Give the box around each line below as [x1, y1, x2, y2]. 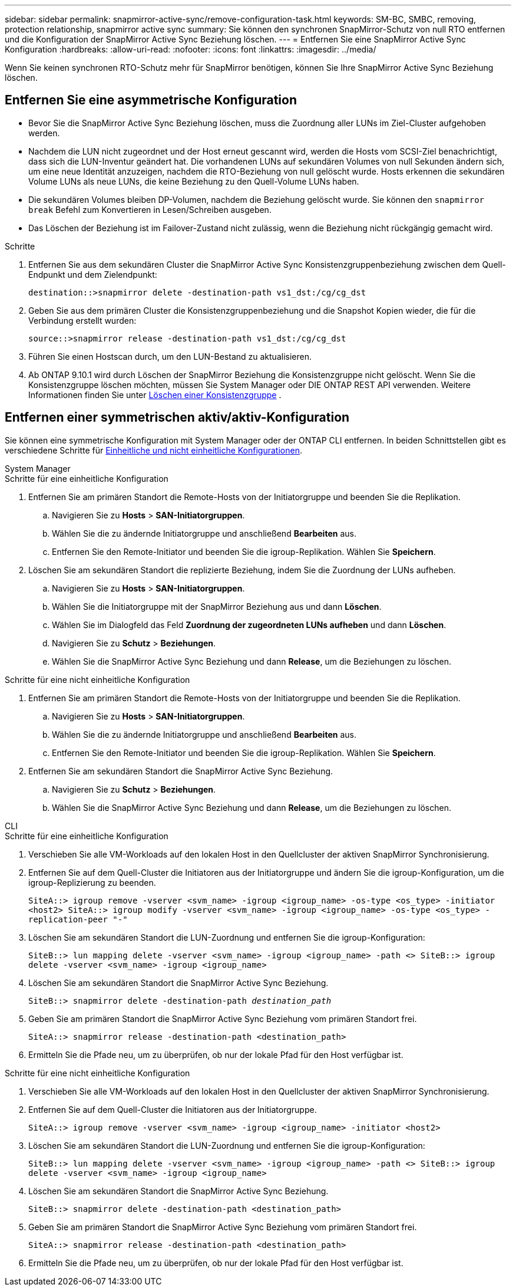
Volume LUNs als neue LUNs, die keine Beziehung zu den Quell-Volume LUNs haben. [28, 176, 359, 186]
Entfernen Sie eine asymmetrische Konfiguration [5, 93, 297, 108]
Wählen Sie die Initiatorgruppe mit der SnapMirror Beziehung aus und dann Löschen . [52, 601, 382, 612]
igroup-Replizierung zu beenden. [28, 877, 156, 888]
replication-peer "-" [28, 914, 128, 924]
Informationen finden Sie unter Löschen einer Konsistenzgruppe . [28, 389, 282, 400]
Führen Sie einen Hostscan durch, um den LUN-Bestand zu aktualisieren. [28, 351, 312, 362]
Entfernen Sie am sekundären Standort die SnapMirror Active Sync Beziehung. [28, 765, 333, 776]
